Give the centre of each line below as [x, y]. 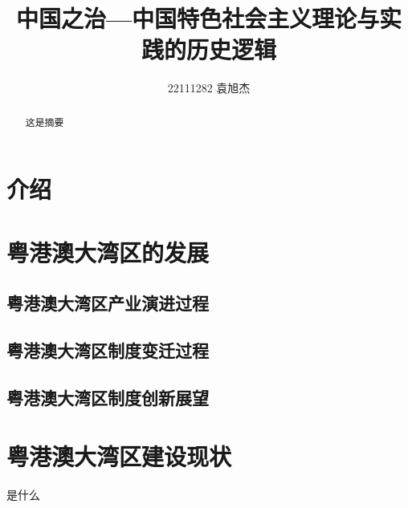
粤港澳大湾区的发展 [108, 252]
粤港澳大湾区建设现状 [119, 456]
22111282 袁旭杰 [209, 88]
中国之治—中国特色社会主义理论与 [198, 18]
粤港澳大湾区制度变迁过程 [108, 350]
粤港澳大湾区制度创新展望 [108, 397]
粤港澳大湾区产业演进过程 [108, 303]
